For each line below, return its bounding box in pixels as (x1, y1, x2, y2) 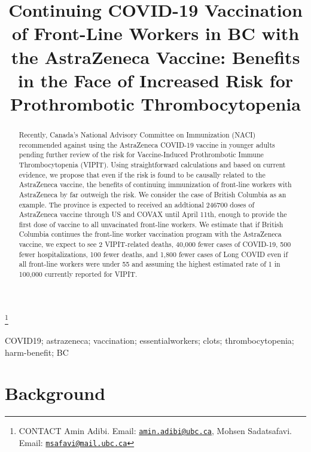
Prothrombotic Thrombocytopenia (10, 91, 301, 115)
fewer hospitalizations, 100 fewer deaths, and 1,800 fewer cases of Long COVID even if (19, 249, 288, 259)
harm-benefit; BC (5, 346, 69, 358)
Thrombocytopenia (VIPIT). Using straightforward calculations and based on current (19, 159, 286, 169)
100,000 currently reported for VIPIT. (19, 269, 138, 279)
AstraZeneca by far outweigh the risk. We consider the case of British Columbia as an (19, 189, 286, 199)
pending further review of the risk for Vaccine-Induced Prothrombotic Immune (19, 149, 264, 160)
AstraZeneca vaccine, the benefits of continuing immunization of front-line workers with (19, 179, 292, 190)
